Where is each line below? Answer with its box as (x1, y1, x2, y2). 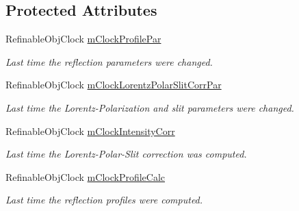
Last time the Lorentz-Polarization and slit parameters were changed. (5, 100, 294, 114)
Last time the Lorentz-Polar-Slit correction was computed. (5, 147, 247, 161)
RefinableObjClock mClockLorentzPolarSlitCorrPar (5, 77, 222, 92)
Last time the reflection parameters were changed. (5, 54, 213, 69)
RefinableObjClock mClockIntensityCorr (5, 123, 175, 138)
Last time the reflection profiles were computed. (5, 193, 203, 207)
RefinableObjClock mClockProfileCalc (5, 169, 166, 184)
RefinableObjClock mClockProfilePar (5, 32, 161, 46)
